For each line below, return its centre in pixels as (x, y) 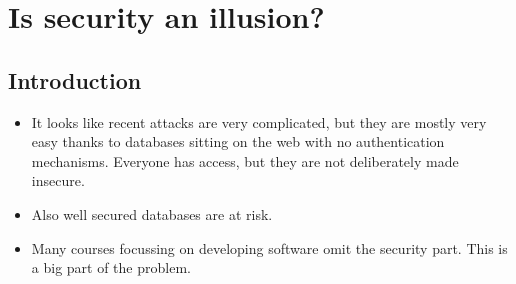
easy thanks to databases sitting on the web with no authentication (238, 141)
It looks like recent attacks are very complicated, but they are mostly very (259, 121)
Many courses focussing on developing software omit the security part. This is (269, 247)
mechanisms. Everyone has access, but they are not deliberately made (245, 160)
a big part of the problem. (111, 267)
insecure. (58, 180)
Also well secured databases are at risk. (152, 213)
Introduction (75, 79)
